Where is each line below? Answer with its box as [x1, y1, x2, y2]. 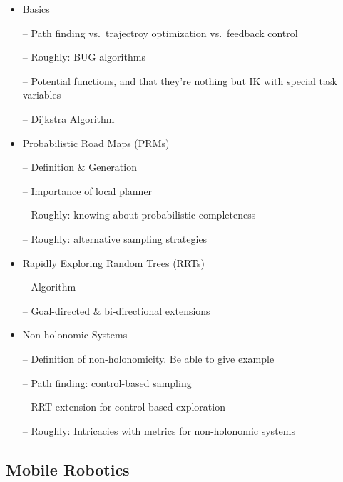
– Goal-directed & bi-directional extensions [22, 303, 210, 318]
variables [22, 87, 61, 102]
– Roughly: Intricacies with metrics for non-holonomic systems [22, 423, 295, 438]
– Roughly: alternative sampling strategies [22, 231, 208, 246]
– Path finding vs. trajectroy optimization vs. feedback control [22, 25, 298, 40]
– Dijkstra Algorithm [22, 111, 115, 126]
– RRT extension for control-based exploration [22, 399, 225, 414]
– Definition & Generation [22, 159, 137, 174]
